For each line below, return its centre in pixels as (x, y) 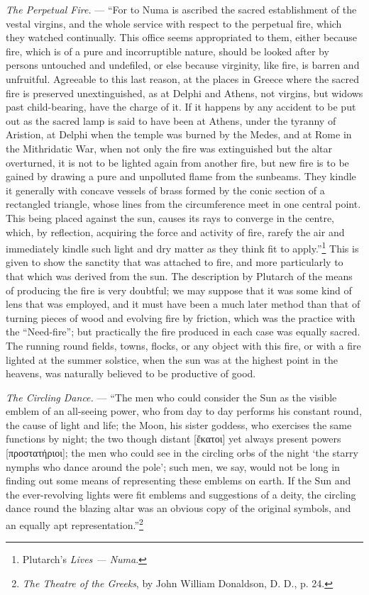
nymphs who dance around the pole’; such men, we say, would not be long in (173, 466)
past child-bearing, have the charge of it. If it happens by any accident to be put (181, 107)
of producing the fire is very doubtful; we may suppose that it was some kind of (179, 290)
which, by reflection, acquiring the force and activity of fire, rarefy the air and (175, 232)
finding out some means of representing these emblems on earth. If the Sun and (178, 480)
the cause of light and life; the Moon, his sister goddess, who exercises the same (179, 424)
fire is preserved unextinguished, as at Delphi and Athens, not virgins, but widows (184, 93)
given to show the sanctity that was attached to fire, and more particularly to (175, 262)
